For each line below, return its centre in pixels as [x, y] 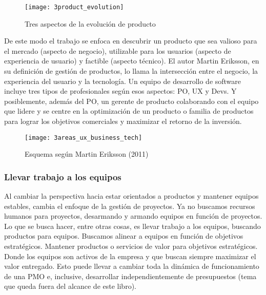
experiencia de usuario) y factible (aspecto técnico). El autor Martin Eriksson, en [132, 61]
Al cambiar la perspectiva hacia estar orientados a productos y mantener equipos [131, 196]
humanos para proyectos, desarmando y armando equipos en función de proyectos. [133, 216]
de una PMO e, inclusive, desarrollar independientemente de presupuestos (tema [130, 276]
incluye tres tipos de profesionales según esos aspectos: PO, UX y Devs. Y [120, 91]
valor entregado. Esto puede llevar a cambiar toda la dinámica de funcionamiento [132, 266]
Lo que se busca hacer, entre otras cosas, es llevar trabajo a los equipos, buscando [132, 226]
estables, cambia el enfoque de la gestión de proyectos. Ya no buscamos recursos [130, 206]
